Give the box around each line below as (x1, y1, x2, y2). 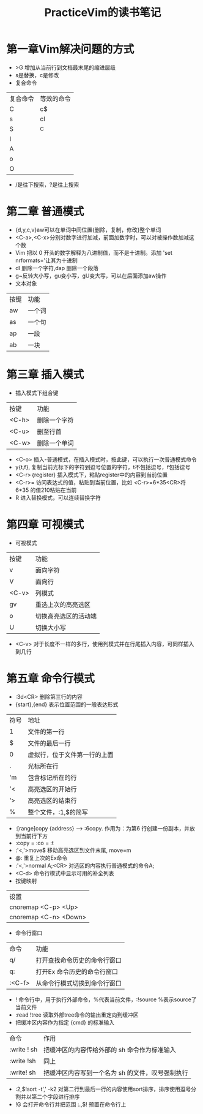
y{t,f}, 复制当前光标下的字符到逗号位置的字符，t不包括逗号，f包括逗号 (15, 463, 191, 470)
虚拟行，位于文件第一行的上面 (28, 750, 114, 759)
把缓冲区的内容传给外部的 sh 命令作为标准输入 (43, 1045, 176, 1054)
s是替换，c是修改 (15, 71, 59, 78)
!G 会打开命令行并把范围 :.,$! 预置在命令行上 (15, 1101, 127, 1108)
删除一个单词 (36, 438, 74, 447)
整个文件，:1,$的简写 (28, 808, 89, 816)
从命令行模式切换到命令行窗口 (35, 979, 122, 987)
